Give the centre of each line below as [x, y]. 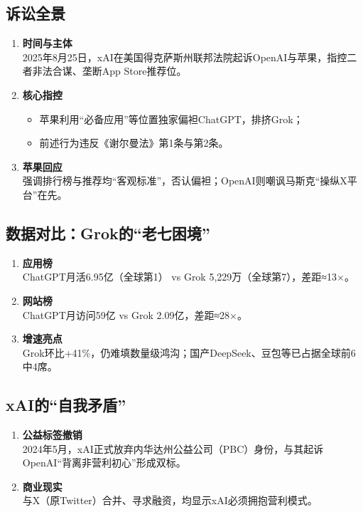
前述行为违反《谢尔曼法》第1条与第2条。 [134, 143]
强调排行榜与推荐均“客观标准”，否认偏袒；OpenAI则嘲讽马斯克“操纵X [185, 181]
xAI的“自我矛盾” [66, 405]
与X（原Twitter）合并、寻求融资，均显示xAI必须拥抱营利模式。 [170, 500]
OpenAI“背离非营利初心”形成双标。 [104, 463]
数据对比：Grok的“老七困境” [108, 233]
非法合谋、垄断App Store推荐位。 [109, 71]
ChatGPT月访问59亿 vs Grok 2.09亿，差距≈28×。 [135, 314]
